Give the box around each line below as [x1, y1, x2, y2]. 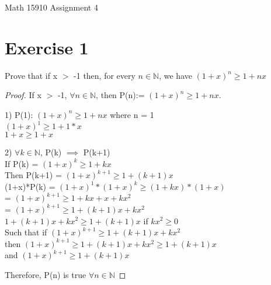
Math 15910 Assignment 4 [5, 1, 98, 13]
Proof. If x [5, 89, 41, 101]
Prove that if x [5, 69, 58, 81]
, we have [159, 69, 192, 81]
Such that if [5, 226, 47, 238]
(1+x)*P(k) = [5, 180, 55, 192]
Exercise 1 [5, 35, 89, 59]
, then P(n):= [96, 89, 145, 101]
